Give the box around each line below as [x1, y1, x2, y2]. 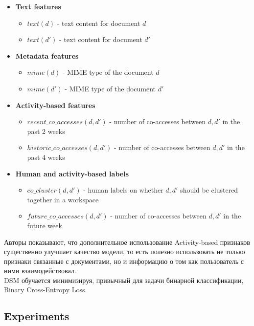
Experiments [4, 308, 69, 324]
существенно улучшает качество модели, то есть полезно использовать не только [4, 246, 245, 257]
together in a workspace [27, 194, 99, 204]
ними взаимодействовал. [4, 265, 76, 276]
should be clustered [180, 185, 238, 195]
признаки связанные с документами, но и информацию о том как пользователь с [4, 256, 244, 266]
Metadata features [15, 50, 79, 61]
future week [27, 220, 62, 230]
